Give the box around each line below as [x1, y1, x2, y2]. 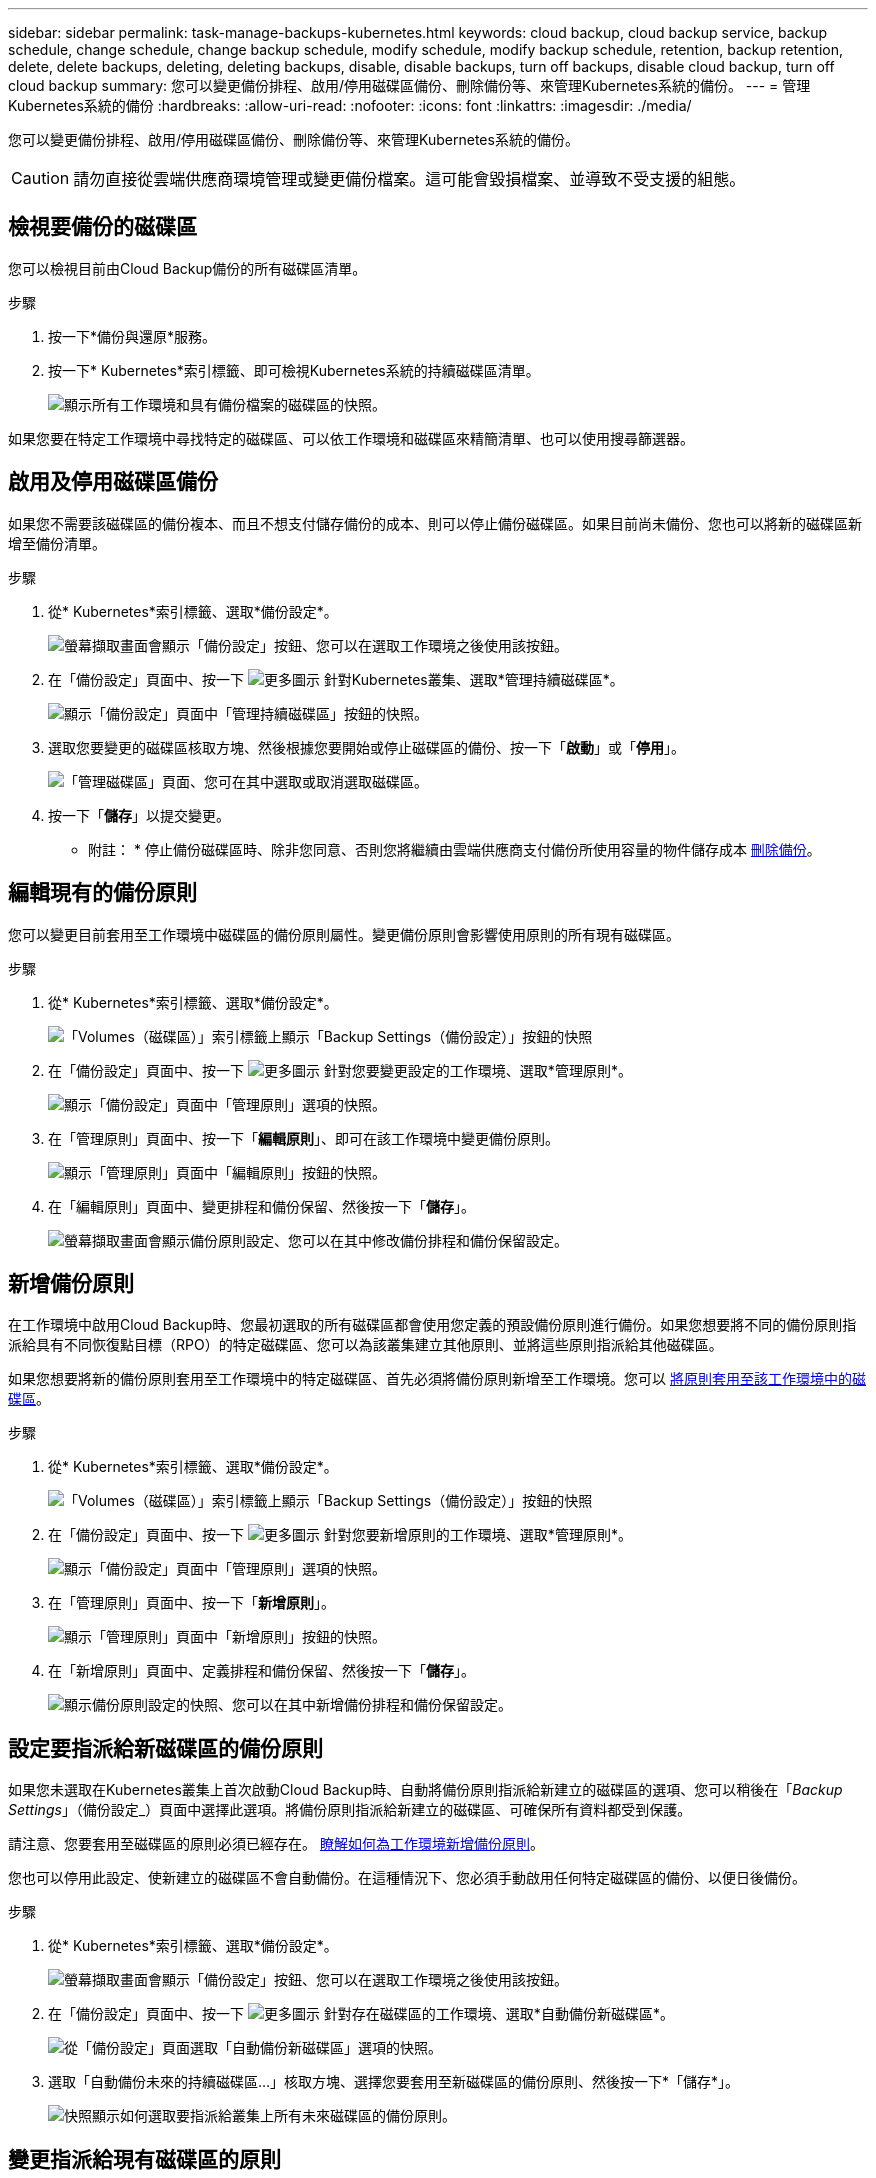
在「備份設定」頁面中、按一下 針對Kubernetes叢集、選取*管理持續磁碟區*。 [48, 670, 624, 688]
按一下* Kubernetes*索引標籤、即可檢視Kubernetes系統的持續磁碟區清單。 [48, 361, 540, 379]
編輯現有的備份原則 [8, 880, 197, 906]
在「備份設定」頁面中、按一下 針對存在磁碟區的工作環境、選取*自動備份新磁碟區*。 [48, 2005, 674, 2023]
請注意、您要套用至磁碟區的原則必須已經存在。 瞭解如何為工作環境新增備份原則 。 [8, 1835, 544, 1853]
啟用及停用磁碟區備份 [8, 469, 218, 495]
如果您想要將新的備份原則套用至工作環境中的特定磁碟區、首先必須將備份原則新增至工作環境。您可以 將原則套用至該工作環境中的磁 [8, 1370, 866, 1388]
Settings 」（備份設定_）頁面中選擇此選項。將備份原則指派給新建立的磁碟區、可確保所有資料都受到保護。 [8, 1801, 692, 1819]
